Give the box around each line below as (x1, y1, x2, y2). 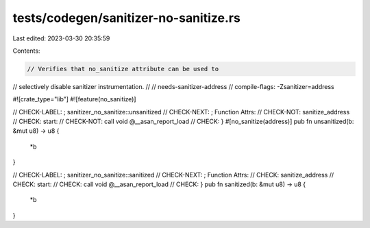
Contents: (12, 47, 40, 55)
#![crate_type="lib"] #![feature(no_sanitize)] (12, 95, 136, 103)
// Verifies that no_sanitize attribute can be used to (27, 65, 219, 73)
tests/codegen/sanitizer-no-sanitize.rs (12, 10, 241, 25)
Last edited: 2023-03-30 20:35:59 (12, 34, 110, 42)
